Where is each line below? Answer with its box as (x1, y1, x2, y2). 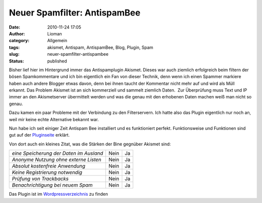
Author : (9, 31, 25, 36)
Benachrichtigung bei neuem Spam (12, 182, 93, 188)
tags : (9, 44, 20, 50)
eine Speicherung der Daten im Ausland (12, 150, 103, 157)
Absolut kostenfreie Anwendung (12, 163, 86, 170)
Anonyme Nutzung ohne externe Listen (12, 156, 101, 163)
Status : (9, 58, 24, 64)
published (47, 58, 67, 64)
